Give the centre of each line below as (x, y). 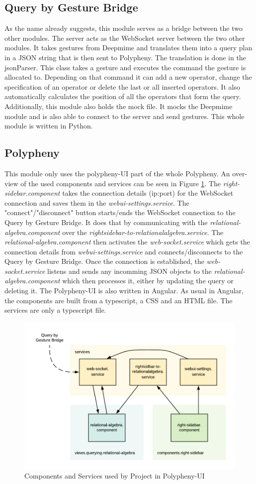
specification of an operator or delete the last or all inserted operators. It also (122, 86)
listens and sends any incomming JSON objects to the (129, 271)
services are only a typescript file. (55, 310)
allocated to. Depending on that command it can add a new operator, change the (128, 77)
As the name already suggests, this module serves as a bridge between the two (124, 28)
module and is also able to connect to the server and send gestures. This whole (125, 116)
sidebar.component (32, 193)
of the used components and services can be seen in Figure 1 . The (121, 183)
